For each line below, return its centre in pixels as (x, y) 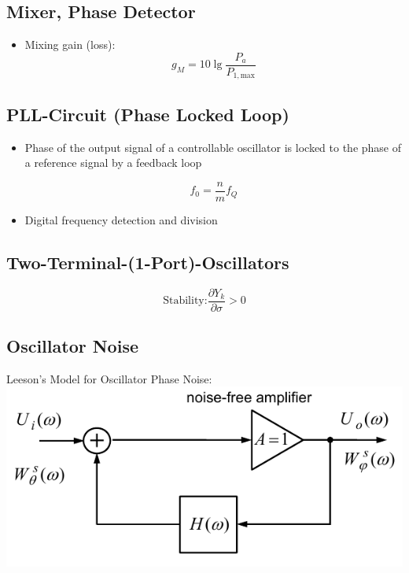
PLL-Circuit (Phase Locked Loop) (148, 114)
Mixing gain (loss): (70, 44)
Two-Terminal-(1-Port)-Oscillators (148, 262)
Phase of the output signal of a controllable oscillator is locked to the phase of (213, 147)
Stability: (185, 301)
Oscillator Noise (72, 346)
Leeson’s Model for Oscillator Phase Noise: (109, 378)
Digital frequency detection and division (121, 219)
